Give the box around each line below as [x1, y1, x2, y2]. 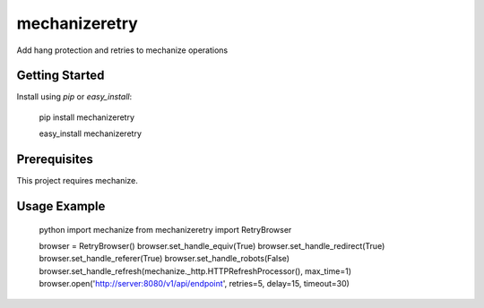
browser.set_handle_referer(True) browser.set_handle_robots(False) [39, 253, 290, 264]
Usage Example [16, 198, 106, 214]
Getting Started [16, 68, 105, 83]
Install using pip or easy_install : [16, 91, 133, 102]
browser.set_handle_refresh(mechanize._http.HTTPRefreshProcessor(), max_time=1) [39, 265, 351, 277]
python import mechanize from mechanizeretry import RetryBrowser [39, 224, 292, 235]
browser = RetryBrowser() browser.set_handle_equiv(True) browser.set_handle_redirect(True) [39, 240, 385, 251]
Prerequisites [16, 152, 93, 167]
